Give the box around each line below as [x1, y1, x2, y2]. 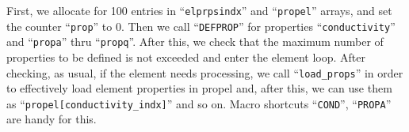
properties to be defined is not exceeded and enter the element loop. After [6, 48, 365, 65]
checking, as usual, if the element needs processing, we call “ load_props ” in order [6, 64, 403, 81]
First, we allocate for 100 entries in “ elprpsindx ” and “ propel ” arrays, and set [6, 2, 392, 18]
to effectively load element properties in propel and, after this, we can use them [6, 80, 392, 96]
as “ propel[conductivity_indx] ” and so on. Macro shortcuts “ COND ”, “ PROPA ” [6, 95, 392, 111]
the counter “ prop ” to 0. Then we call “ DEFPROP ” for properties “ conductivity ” [6, 17, 396, 34]
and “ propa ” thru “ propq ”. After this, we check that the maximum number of [6, 33, 384, 50]
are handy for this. [6, 111, 97, 127]
